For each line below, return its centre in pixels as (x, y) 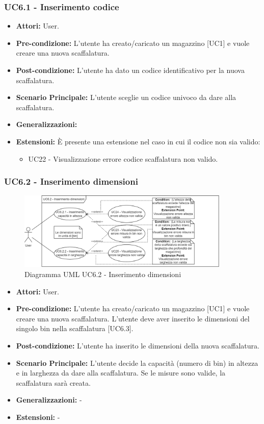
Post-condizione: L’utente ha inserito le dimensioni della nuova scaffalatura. (138, 346)
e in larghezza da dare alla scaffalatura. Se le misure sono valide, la (121, 373)
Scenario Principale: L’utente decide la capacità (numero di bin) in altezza (137, 363)
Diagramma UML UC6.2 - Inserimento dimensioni (103, 274)
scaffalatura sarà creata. (53, 382)
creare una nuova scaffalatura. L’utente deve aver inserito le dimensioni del (133, 318)
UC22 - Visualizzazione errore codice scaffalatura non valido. (123, 158)
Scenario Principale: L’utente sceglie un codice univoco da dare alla (126, 97)
